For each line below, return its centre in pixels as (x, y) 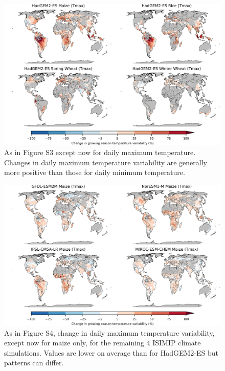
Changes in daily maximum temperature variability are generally (106, 162)
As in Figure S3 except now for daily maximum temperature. (100, 152)
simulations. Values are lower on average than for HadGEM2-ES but (111, 352)
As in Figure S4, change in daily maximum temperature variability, (109, 332)
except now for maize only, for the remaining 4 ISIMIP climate (103, 343)
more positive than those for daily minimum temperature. (95, 172)
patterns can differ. (34, 363)
